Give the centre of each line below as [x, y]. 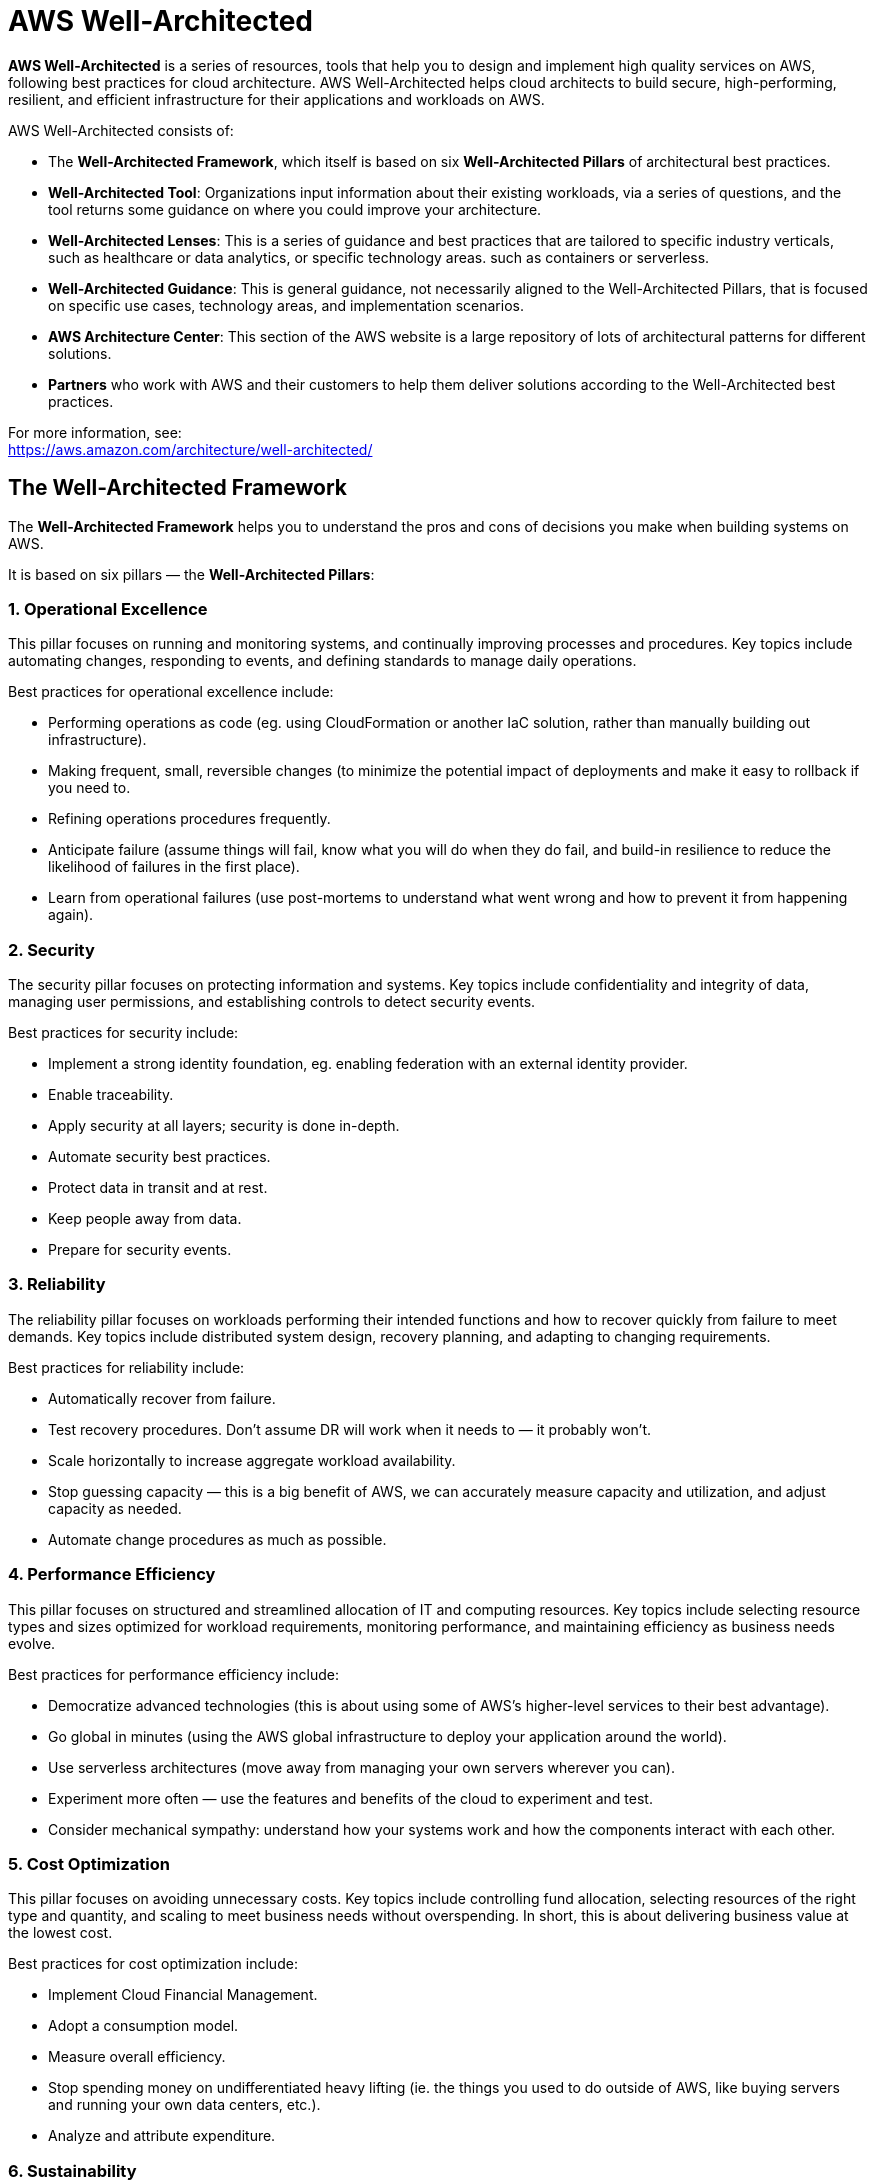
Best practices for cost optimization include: [153, 1964]
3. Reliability [57, 1284]
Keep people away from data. [145, 1219]
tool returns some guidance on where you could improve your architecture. [295, 209]
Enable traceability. [111, 1095]
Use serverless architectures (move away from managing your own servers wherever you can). [361, 1767]
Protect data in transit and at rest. [158, 1188]
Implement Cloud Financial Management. [183, 1995]
